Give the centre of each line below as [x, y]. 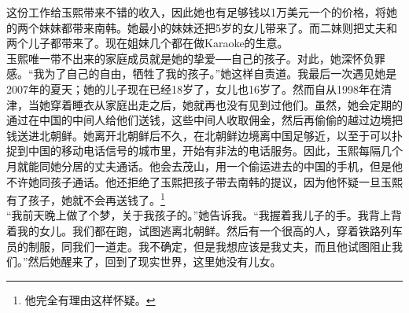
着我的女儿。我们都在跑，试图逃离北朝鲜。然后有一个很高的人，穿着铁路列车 [204, 230]
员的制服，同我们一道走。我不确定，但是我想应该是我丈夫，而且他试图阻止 [199, 246]
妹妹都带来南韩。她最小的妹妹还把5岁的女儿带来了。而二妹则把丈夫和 [218, 27]
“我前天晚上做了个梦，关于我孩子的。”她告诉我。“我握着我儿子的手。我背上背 [204, 215]
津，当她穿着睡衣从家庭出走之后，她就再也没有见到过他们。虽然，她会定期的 [204, 104]
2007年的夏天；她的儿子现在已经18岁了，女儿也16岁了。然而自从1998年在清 [199, 88]
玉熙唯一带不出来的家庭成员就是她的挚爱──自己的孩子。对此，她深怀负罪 [196, 58]
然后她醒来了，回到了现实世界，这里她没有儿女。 [155, 261]
